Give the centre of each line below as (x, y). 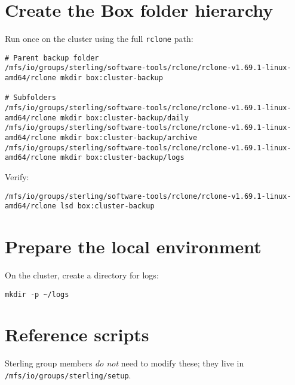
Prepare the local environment (133, 246)
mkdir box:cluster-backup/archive (129, 138)
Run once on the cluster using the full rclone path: (99, 39)
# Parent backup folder (52, 58)
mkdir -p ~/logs (37, 294)
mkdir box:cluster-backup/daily (125, 118)
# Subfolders (30, 98)
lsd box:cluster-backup (107, 206)
